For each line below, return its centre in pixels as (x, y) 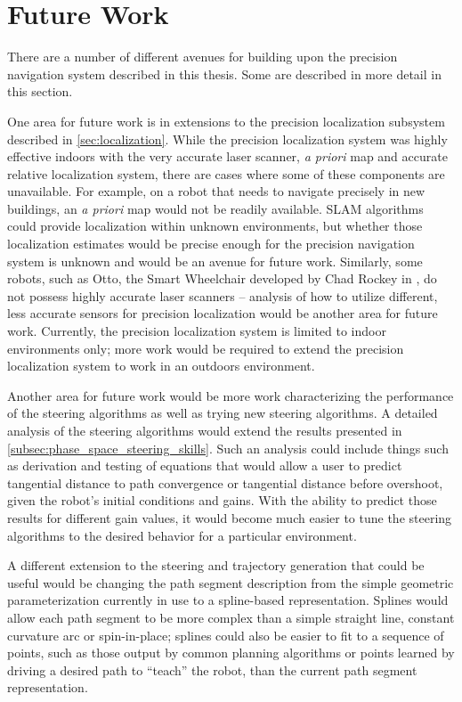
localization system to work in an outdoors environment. (161, 366)
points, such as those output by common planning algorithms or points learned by (231, 653)
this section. (40, 91)
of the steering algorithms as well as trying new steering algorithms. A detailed (223, 413)
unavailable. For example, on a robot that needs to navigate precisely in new (216, 191)
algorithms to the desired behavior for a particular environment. (182, 535)
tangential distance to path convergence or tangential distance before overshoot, (225, 482)
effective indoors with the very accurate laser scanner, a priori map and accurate (227, 156)
